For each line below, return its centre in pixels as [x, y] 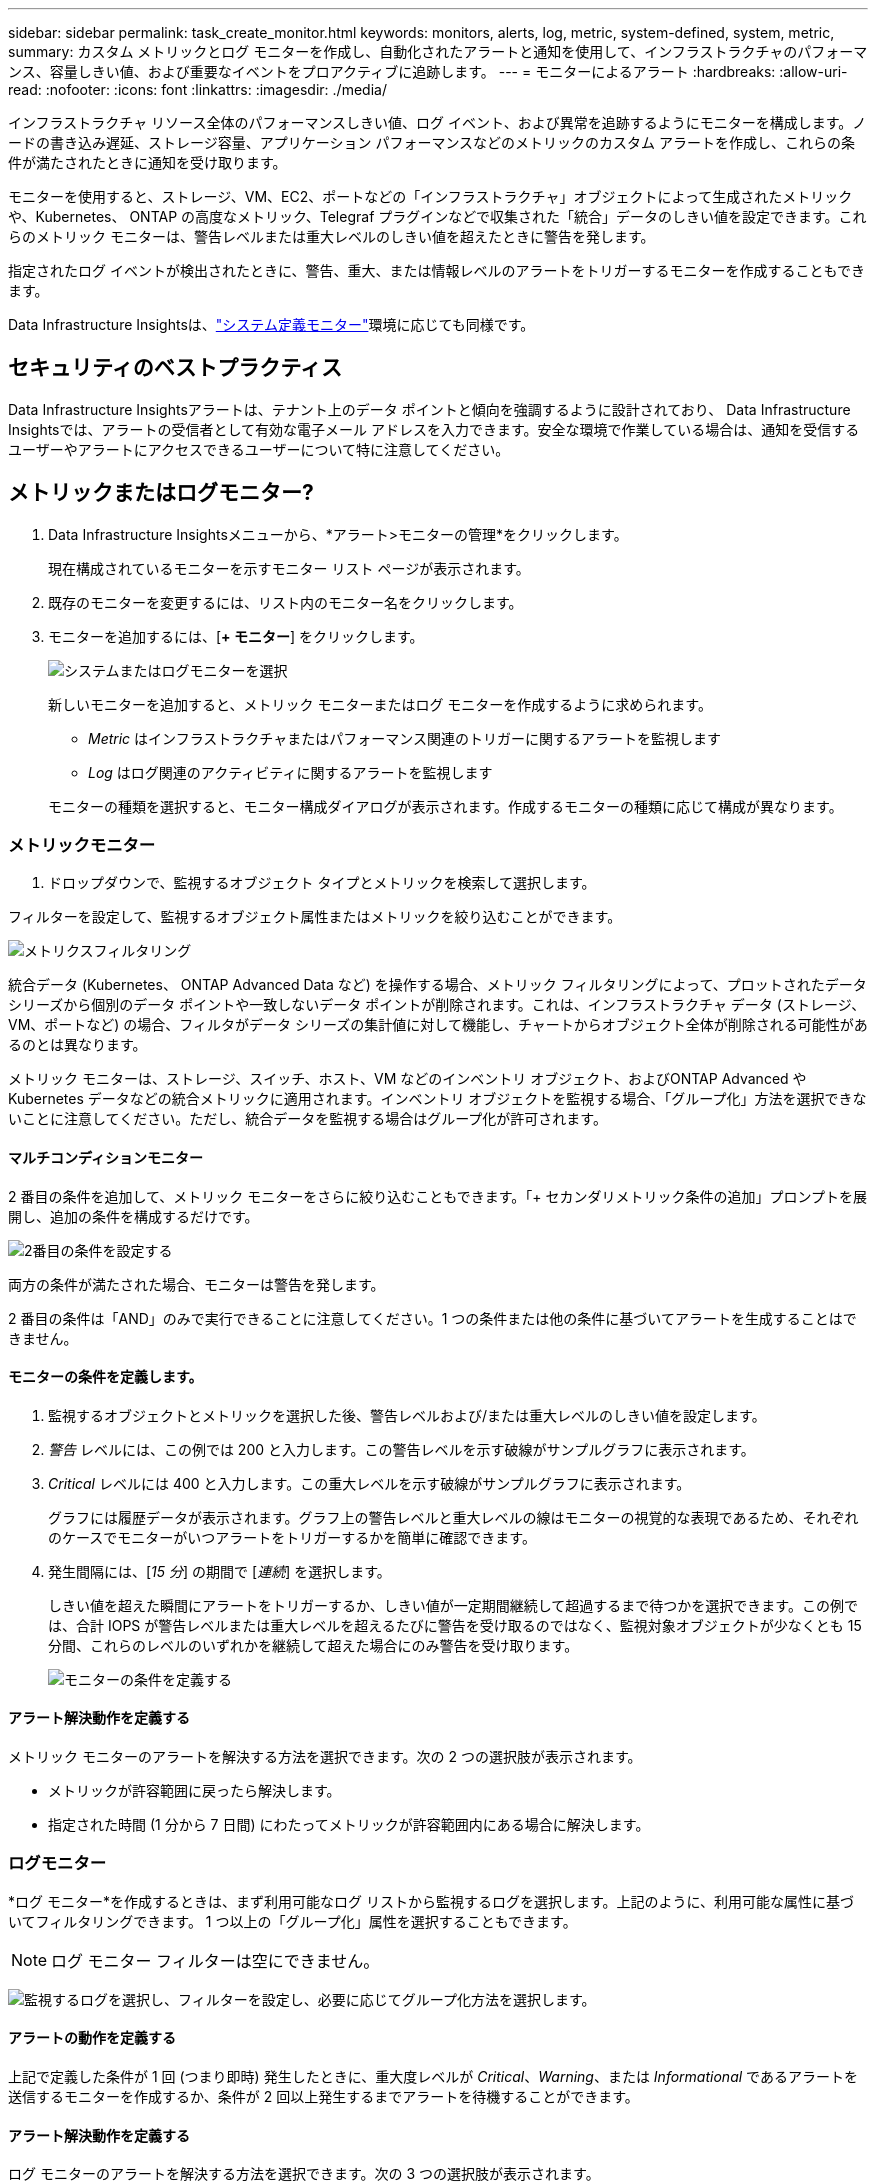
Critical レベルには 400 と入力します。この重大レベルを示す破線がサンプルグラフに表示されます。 [369, 1483]
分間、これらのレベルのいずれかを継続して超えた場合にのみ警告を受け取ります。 [313, 1645]
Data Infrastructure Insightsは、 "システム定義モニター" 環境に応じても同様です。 [271, 324]
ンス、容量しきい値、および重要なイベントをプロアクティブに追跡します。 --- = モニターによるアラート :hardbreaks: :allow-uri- [428, 71]
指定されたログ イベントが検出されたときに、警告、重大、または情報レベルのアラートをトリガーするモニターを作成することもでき [436, 270]
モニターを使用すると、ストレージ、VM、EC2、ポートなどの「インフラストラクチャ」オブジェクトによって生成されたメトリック [430, 196]
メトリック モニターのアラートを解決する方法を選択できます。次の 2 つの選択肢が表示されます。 [325, 1757]
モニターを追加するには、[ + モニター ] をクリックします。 [236, 636]
